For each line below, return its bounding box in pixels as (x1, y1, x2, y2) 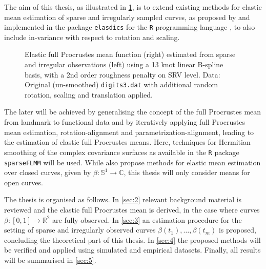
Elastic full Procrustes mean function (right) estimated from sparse (25, 49, 236, 60)
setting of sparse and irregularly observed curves (4, 224, 156, 235)
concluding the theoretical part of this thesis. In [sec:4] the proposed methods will (4, 234, 261, 245)
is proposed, (218, 224, 256, 235)
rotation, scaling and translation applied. (25, 89, 153, 100)
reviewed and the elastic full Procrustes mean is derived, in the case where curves (4, 204, 260, 215)
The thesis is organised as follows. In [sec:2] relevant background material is (4, 194, 242, 205)
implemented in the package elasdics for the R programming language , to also (4, 22, 255, 32)
